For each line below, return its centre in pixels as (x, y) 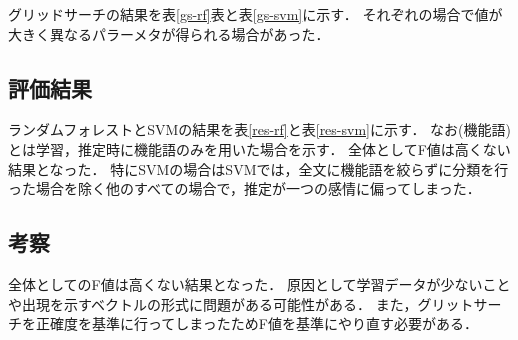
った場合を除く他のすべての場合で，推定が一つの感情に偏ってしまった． (244, 188)
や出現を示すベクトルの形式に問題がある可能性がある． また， (213, 303)
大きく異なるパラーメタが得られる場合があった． (169, 33)
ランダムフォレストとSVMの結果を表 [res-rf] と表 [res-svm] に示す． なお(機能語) (259, 129)
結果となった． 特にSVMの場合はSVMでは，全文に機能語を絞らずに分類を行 (258, 168)
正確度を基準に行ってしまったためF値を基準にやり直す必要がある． (256, 323)
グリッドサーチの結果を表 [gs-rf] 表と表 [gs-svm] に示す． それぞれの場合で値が (255, 14)
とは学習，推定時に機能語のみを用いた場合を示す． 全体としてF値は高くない (259, 148)
